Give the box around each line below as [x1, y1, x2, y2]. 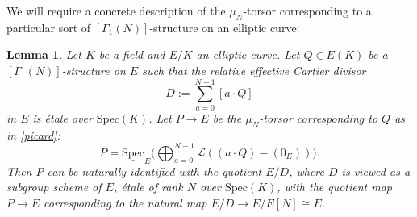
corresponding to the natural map [44, 194, 207, 211]
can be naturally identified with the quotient [47, 162, 262, 179]
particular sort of [6, 19, 91, 35]
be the [212, 109, 242, 126]
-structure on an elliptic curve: [149, 19, 300, 35]
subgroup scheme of [6, 178, 102, 195]
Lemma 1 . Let [6, 46, 81, 63]
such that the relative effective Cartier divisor [142, 61, 366, 78]
